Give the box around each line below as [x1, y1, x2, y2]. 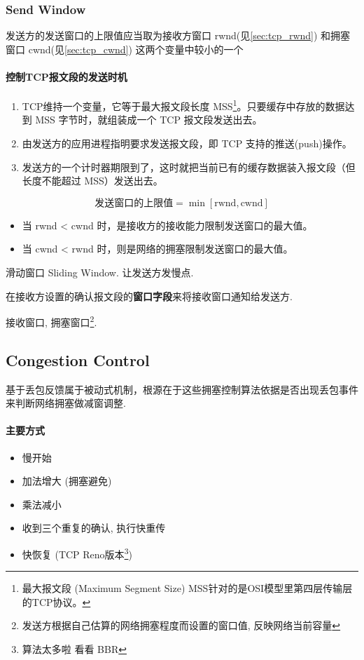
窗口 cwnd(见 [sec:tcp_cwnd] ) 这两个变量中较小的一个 [6, 41, 244, 56]
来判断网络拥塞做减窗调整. [6, 396, 126, 410]
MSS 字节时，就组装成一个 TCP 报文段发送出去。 [35, 112, 262, 127]
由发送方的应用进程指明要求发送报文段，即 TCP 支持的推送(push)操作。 [22, 136, 352, 151]
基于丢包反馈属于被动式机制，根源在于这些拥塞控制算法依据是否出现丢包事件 [6, 382, 358, 396]
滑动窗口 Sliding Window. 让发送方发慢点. [6, 265, 194, 280]
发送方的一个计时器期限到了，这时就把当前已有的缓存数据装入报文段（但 [22, 159, 356, 174]
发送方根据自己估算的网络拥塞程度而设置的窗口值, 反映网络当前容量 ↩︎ [22, 618, 341, 633]
